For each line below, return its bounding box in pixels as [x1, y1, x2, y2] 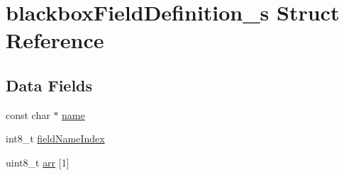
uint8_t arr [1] [6, 154, 70, 169]
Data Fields [6, 74, 93, 96]
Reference [6, 26, 104, 55]
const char [6, 107, 50, 122]
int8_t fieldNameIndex [6, 131, 105, 146]
